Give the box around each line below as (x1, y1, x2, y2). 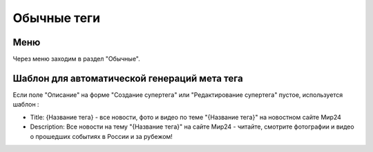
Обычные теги (12, 10, 100, 25)
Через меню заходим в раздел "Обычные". (12, 55, 141, 63)
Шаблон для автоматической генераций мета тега (12, 72, 243, 84)
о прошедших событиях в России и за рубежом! (30, 132, 173, 140)
